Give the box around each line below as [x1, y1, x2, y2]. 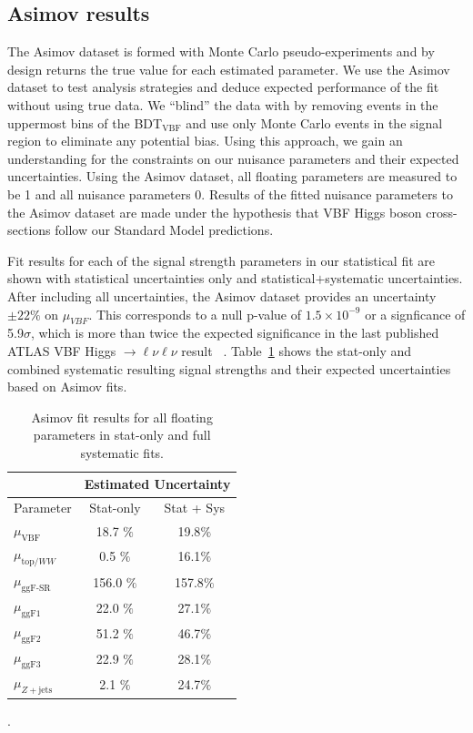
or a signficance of [365, 304, 466, 323]
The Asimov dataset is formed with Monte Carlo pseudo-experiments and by [7, 42, 435, 61]
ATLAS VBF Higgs [7, 341, 116, 360]
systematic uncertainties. [325, 269, 463, 288]
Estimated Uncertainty [84, 474, 231, 494]
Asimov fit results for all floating [31, 407, 213, 426]
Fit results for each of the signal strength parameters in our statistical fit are [7, 250, 435, 270]
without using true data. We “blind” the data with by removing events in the [7, 95, 438, 114]
